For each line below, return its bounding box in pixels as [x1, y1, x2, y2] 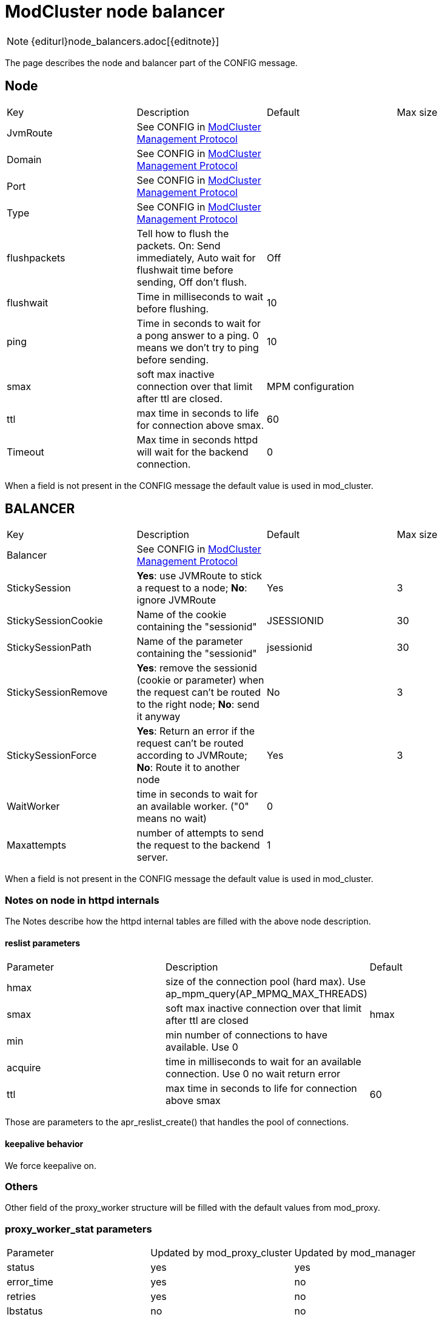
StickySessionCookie [7, 615, 103, 627]
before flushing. [136, 302, 209, 315]
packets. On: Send [136, 239, 221, 252]
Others [5, 1180, 38, 1193]
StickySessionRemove [7, 686, 108, 699]
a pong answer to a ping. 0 [136, 329, 259, 342]
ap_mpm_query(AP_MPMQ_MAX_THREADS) [166, 988, 367, 1000]
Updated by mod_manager [294, 1247, 416, 1259]
